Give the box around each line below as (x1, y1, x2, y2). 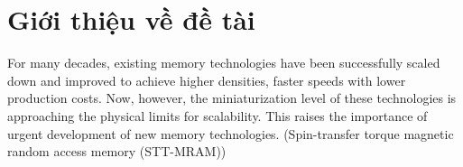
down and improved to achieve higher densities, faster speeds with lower (7, 70, 406, 89)
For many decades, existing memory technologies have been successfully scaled (7, 53, 440, 72)
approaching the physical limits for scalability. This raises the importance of (7, 106, 428, 125)
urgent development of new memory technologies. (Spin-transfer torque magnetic (7, 124, 454, 143)
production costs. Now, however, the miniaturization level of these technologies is (7, 88, 457, 107)
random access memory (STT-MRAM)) (7, 142, 227, 161)
